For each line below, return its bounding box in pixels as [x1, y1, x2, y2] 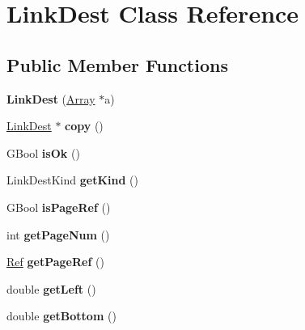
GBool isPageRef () [6, 198, 111, 215]
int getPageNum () [6, 226, 110, 243]
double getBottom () [6, 307, 116, 324]
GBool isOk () [6, 144, 80, 161]
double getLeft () [6, 280, 96, 297]
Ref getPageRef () [6, 253, 104, 270]
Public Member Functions [6, 52, 228, 77]
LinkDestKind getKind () [6, 171, 138, 188]
